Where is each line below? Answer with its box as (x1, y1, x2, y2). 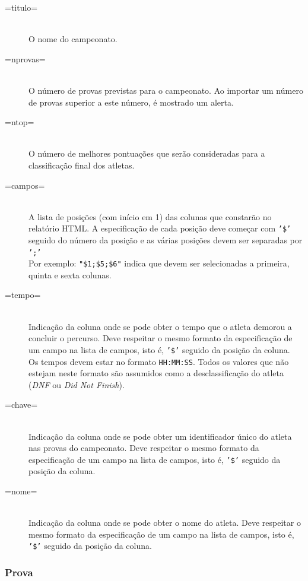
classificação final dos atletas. (28, 158, 135, 171)
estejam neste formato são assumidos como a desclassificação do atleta (28, 367, 284, 379)
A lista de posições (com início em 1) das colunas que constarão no (28, 210, 272, 223)
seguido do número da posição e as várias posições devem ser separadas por (28, 233, 303, 246)
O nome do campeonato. (28, 33, 118, 45)
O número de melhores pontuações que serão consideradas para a (28, 147, 265, 160)
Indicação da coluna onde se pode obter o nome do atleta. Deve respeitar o (28, 516, 301, 529)
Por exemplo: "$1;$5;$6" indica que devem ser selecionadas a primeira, (28, 257, 290, 269)
